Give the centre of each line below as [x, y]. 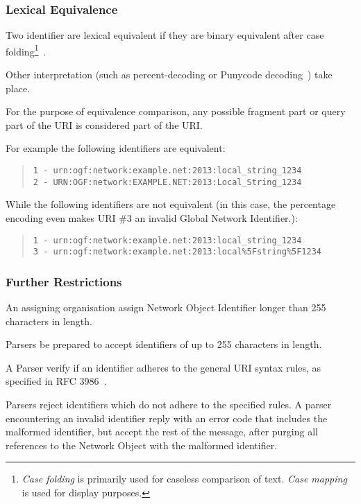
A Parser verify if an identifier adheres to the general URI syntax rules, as [163, 367]
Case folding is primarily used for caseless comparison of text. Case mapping [184, 479]
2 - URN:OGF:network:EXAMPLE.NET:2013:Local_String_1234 [167, 182]
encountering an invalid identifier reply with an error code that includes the [167, 418]
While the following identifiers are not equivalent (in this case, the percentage [171, 204]
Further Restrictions [64, 281]
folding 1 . [26, 50]
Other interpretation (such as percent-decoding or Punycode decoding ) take [169, 75]
